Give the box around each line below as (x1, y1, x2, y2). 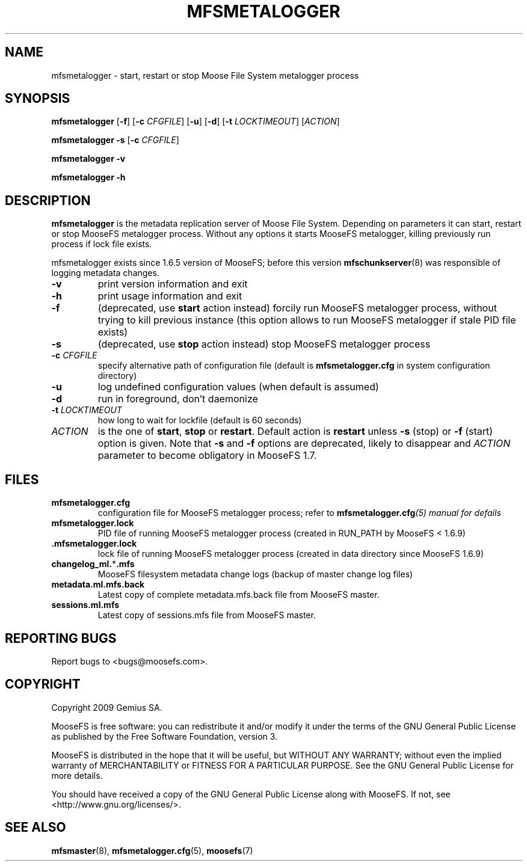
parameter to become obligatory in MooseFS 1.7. (97, 449, 317, 462)
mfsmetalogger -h (51, 172, 126, 183)
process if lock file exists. (51, 239, 152, 250)
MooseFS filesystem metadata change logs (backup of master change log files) (97, 569, 413, 580)
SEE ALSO (5, 820, 66, 835)
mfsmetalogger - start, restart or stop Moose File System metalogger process (51, 70, 359, 81)
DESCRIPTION (5, 192, 91, 208)
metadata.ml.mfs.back (51, 579, 145, 590)
